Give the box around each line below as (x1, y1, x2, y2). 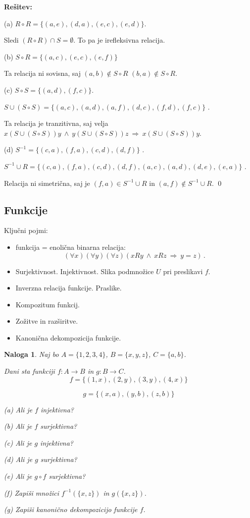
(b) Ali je (4, 421, 32, 431)
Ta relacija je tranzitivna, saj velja (4, 118, 108, 128)
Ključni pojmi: (4, 225, 48, 235)
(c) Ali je (4, 437, 32, 448)
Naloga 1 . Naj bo (4, 349, 59, 359)
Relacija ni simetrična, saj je (4, 177, 90, 188)
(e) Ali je (4, 471, 32, 481)
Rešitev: (4, 1, 32, 11)
